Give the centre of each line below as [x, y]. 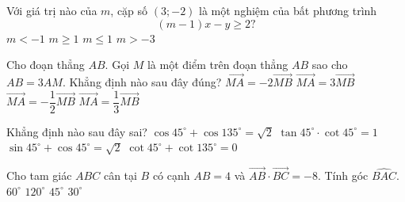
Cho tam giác [39, 175]
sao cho [330, 65]
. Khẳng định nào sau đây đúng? [142, 82]
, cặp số [129, 10]
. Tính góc [343, 175]
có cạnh [171, 175]
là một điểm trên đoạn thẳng [218, 65]
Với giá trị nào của [52, 10]
